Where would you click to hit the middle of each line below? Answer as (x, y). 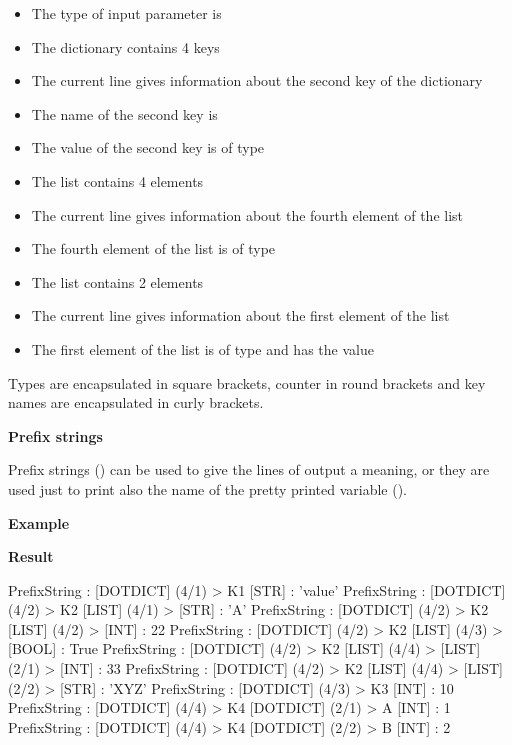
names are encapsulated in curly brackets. (136, 402)
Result (31, 556)
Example (39, 522)
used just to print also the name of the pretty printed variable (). (208, 488)
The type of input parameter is (126, 13)
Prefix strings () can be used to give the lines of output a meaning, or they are (249, 469)
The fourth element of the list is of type (153, 248)
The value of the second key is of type (148, 147)
